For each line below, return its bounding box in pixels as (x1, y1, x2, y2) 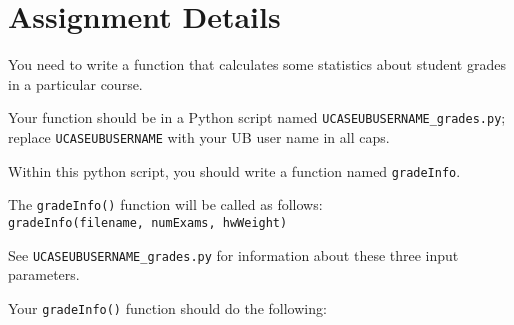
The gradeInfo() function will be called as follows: (8, 194, 323, 215)
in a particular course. (8, 73, 143, 94)
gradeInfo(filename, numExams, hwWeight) (8, 215, 288, 230)
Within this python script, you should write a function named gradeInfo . (8, 160, 461, 181)
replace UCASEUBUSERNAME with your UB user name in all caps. (8, 126, 390, 147)
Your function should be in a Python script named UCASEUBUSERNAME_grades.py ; (8, 107, 506, 128)
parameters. (8, 264, 80, 285)
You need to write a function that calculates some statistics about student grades (8, 54, 506, 75)
